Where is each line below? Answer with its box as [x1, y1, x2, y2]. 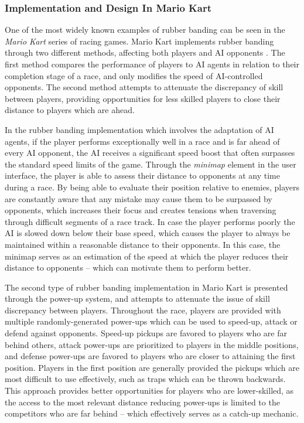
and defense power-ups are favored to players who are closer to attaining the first [5, 350, 296, 362]
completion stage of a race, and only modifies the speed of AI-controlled [5, 69, 263, 81]
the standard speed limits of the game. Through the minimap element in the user [5, 158, 296, 170]
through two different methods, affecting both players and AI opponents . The [5, 46, 285, 59]
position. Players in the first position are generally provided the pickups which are [5, 361, 299, 373]
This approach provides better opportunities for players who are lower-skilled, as [5, 384, 294, 397]
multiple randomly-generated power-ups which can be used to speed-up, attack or [5, 315, 298, 328]
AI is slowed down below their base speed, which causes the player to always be [5, 227, 291, 239]
